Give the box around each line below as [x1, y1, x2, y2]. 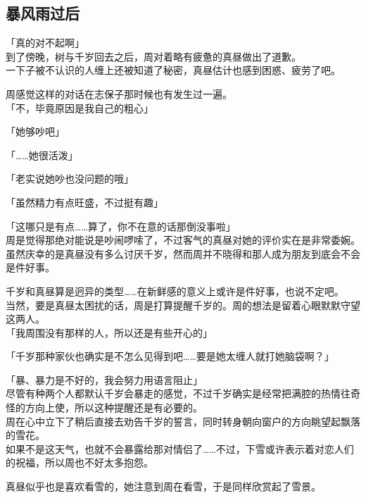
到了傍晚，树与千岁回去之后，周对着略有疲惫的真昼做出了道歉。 [6, 49, 301, 63]
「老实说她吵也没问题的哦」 [6, 171, 134, 186]
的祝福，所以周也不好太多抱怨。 [6, 455, 153, 470]
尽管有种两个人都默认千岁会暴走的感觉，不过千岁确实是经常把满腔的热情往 [6, 386, 351, 401]
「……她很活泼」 [6, 147, 78, 162]
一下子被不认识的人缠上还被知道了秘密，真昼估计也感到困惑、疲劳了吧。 [6, 63, 341, 77]
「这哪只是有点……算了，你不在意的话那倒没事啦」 [6, 218, 236, 233]
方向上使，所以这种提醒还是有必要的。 [25, 400, 203, 415]
